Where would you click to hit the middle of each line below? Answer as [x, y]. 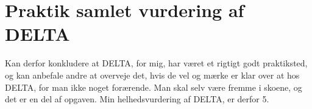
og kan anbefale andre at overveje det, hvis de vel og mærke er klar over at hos [152, 75]
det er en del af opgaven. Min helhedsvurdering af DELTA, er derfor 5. [137, 99]
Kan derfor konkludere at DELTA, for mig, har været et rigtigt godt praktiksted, [156, 63]
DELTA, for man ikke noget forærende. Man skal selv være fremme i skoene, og [154, 87]
